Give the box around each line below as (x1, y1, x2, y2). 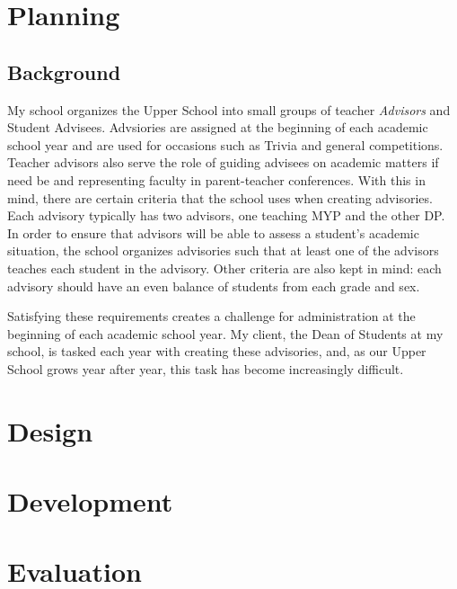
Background (7, 58, 121, 85)
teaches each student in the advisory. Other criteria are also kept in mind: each (7, 258, 442, 277)
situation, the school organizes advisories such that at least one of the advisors (7, 241, 439, 260)
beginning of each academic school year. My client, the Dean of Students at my (7, 324, 444, 343)
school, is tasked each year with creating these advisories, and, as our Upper (7, 342, 426, 361)
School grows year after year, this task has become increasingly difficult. (7, 359, 404, 378)
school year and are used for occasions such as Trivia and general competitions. (7, 135, 444, 154)
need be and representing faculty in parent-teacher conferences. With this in (7, 170, 426, 189)
